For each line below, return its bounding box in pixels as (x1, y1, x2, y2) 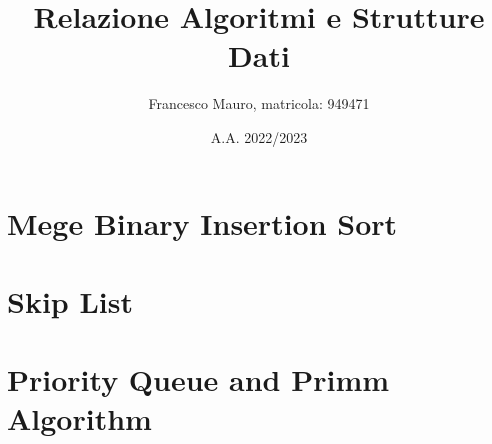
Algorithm (7, 398, 152, 439)
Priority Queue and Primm (7, 359, 390, 400)
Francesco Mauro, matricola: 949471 (148, 93, 370, 114)
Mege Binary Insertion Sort (7, 202, 398, 243)
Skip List (7, 280, 133, 321)
